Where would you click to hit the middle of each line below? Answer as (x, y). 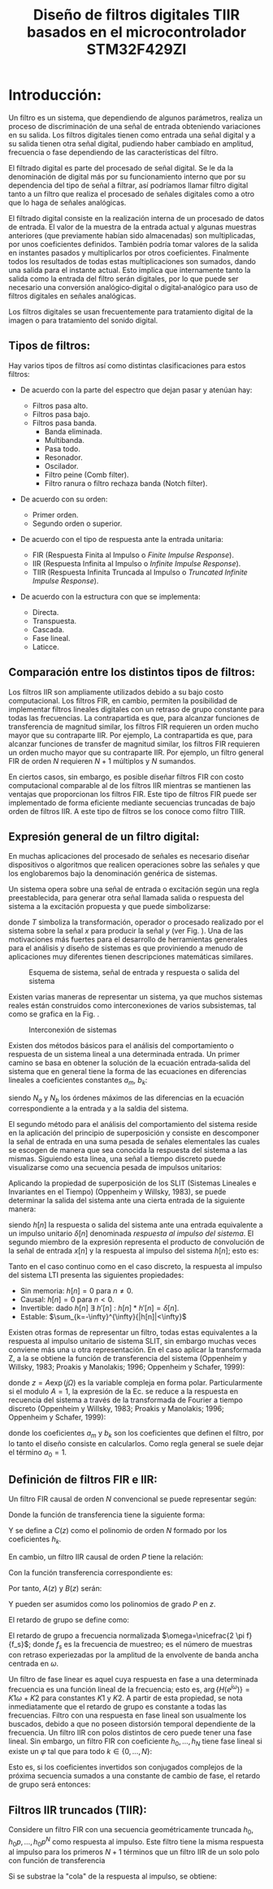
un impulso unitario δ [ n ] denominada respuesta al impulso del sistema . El (131, 1233)
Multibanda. (65, 440)
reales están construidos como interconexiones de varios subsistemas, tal (132, 1006)
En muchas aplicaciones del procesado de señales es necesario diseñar (129, 856)
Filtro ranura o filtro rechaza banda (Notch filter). (126, 483)
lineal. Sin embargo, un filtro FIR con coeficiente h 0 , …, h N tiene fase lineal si (135, 1742)
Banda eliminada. (74, 431)
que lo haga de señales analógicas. (67, 202)
